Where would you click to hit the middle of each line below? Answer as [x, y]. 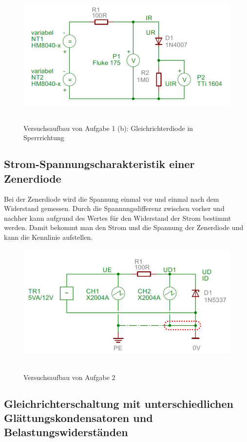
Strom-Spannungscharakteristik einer [99, 164]
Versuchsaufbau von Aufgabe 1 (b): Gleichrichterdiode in [108, 128]
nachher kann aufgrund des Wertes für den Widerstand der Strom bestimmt [118, 218]
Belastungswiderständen [66, 432]
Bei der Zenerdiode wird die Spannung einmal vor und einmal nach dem [112, 199]
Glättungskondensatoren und [78, 417]
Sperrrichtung [44, 137]
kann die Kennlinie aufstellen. [48, 237]
